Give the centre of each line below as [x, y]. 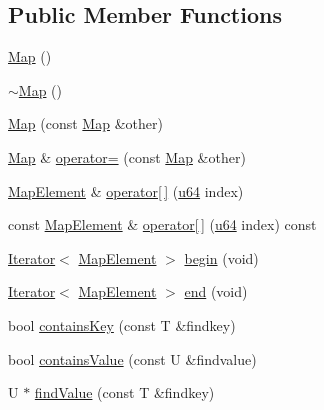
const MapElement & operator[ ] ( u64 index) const [162, 224]
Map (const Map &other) [85, 123]
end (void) [216, 291]
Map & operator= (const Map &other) [127, 156]
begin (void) [221, 257]
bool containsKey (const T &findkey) [122, 324]
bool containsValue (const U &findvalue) [132, 358]
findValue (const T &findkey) [124, 392]
